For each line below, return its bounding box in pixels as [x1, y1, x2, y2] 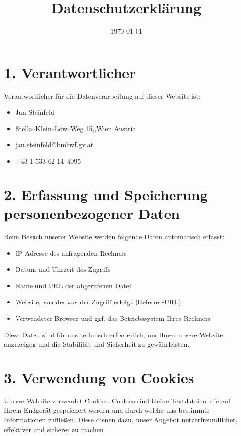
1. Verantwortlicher [4, 62, 136, 82]
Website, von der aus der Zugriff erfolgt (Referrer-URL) [15, 297, 181, 307]
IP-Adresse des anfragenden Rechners [15, 248, 127, 258]
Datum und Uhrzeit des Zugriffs [15, 264, 111, 274]
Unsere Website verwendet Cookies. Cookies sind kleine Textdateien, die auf [4, 395, 231, 405]
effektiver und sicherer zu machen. [4, 424, 105, 434]
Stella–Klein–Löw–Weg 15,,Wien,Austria [15, 123, 136, 133]
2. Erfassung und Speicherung [4, 184, 208, 204]
